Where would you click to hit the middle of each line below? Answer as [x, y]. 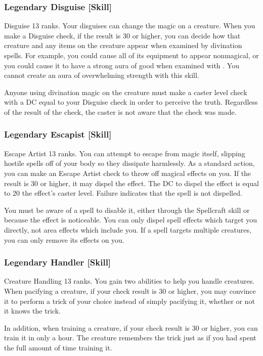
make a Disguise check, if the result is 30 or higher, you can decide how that [122, 35]
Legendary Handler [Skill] [58, 262]
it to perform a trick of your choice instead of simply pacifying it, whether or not [129, 301]
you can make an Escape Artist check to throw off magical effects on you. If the [128, 173]
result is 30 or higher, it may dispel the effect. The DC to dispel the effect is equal [131, 183]
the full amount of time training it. [58, 347]
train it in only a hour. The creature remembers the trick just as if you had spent [130, 338]
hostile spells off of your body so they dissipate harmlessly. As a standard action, [129, 163]
